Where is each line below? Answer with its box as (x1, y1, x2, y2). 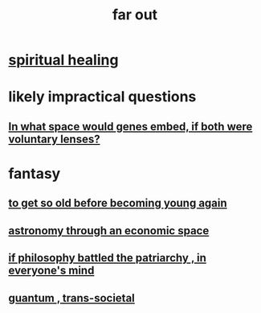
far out (112, 6, 158, 24)
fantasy (8, 164, 61, 183)
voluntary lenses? (8, 132, 100, 146)
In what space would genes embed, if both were (8, 119, 253, 134)
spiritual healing (8, 51, 119, 69)
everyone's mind (8, 264, 95, 278)
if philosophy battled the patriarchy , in (8, 251, 207, 265)
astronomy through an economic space (8, 224, 210, 237)
